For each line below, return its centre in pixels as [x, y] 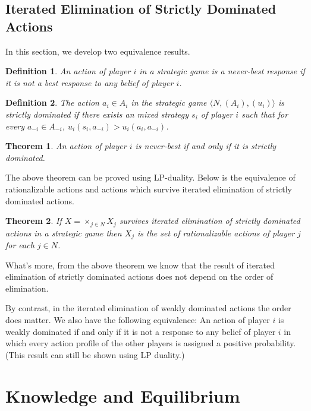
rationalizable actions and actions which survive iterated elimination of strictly [149, 189]
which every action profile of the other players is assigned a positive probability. [151, 343]
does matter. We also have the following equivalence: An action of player [138, 320]
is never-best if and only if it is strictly [206, 146]
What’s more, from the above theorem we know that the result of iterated [140, 265]
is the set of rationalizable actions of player [216, 233]
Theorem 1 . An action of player [66, 146]
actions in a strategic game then [64, 233]
